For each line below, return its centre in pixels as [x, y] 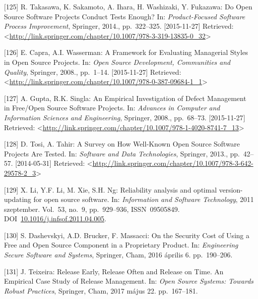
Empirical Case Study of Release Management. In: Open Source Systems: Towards [129, 281]
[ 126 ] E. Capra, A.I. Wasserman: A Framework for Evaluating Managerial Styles [126, 52]
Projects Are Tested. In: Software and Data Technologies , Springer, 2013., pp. [122, 153]
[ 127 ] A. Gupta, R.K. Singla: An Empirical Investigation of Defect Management [125, 98]
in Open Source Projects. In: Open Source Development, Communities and [117, 62]
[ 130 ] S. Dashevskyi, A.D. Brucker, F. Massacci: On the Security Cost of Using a [127, 235]
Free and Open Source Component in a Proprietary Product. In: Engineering [121, 245]
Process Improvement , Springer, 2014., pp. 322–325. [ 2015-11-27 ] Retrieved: [119, 26]
